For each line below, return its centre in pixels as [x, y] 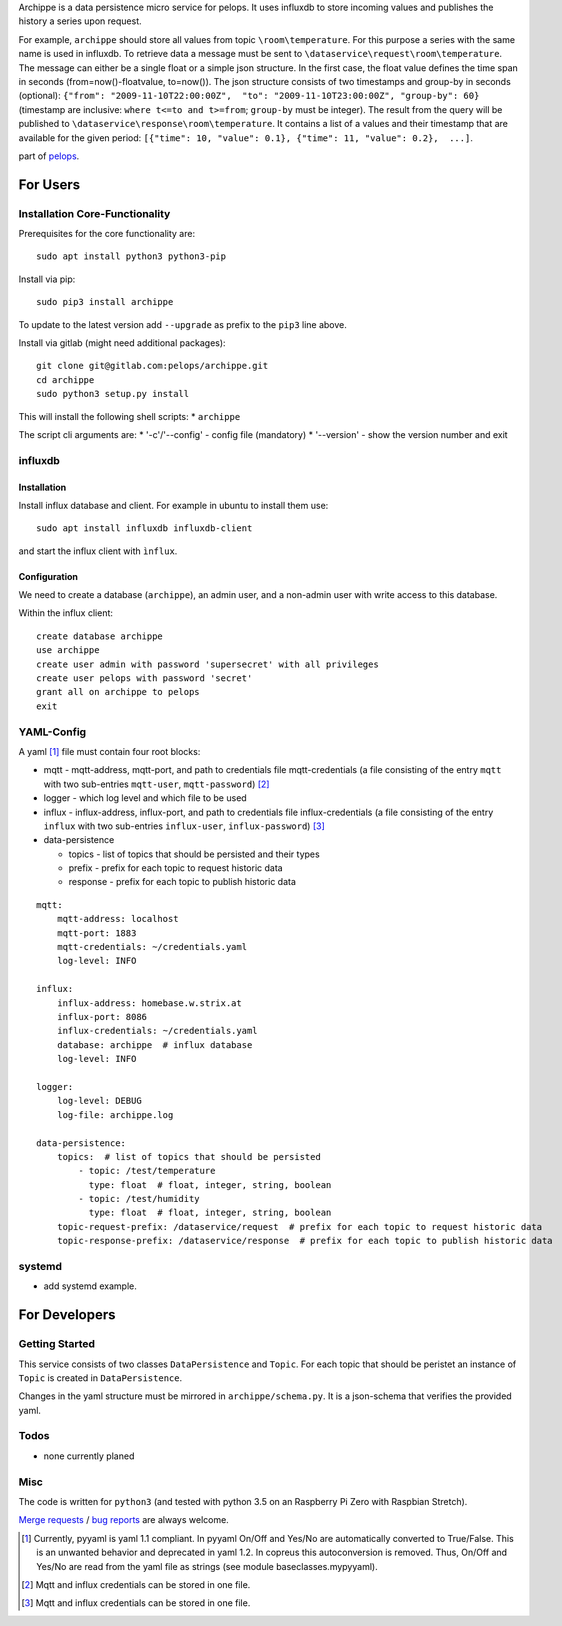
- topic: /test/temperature [147, 1171]
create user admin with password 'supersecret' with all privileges [207, 664]
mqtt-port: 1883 [96, 933]
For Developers [67, 1315]
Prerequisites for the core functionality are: [106, 234]
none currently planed [89, 1456]
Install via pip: [47, 279]
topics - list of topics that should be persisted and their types [194, 854]
